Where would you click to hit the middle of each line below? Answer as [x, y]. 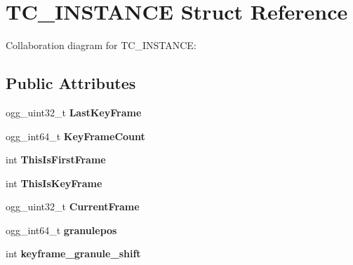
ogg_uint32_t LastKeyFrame [74, 112]
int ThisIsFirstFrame [56, 159]
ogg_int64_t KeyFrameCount [75, 136]
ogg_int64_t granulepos [61, 230]
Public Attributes [71, 83]
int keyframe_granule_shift [73, 253]
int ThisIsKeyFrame [54, 183]
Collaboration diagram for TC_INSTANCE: [101, 45]
